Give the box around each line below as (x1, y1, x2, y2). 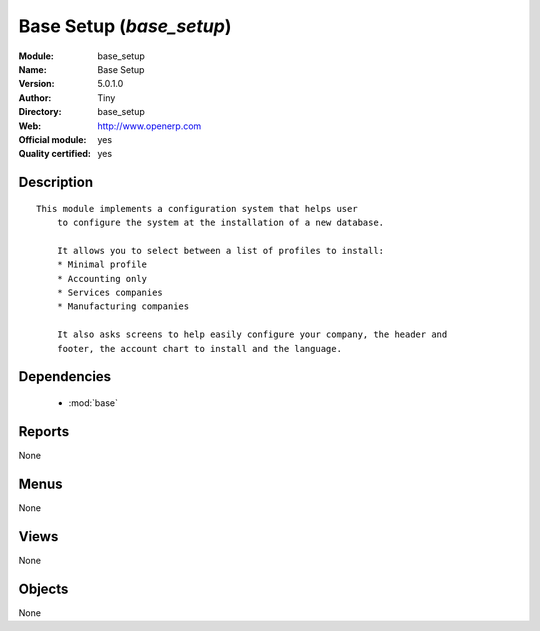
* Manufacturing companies (56, 301, 190, 312)
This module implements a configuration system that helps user (36, 203, 359, 214)
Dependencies (18, 368, 112, 385)
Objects (18, 580, 69, 597)
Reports (18, 423, 70, 440)
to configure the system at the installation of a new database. (56, 217, 385, 229)
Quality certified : (18, 148, 92, 160)
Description (18, 174, 94, 191)
